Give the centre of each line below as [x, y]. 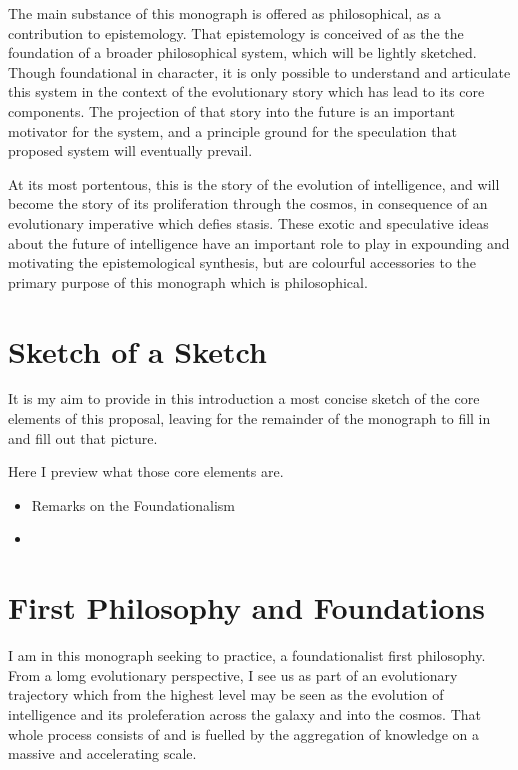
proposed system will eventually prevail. [130, 150]
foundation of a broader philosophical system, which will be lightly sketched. [242, 52]
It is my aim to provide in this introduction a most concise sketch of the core [244, 398]
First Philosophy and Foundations [247, 607]
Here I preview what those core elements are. [146, 471]
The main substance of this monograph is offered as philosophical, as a [225, 13]
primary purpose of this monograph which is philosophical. [188, 281]
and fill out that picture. [83, 437]
